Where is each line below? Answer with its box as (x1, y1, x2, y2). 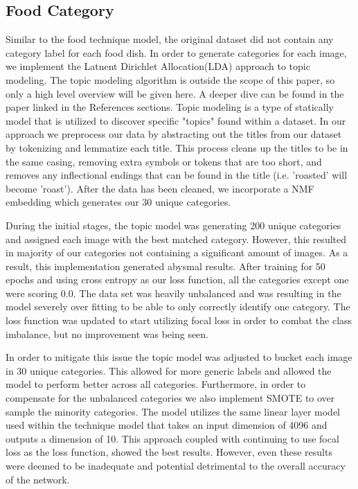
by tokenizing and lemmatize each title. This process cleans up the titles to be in (6, 140, 348, 154)
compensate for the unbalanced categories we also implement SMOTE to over (6, 391, 335, 405)
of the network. (6, 472, 70, 486)
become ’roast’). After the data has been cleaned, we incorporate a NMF (6, 181, 314, 195)
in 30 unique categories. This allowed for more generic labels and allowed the (6, 363, 332, 377)
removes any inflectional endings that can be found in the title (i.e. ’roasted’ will (6, 168, 348, 182)
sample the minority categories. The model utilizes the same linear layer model (6, 404, 341, 418)
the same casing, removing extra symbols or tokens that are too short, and (6, 154, 322, 168)
